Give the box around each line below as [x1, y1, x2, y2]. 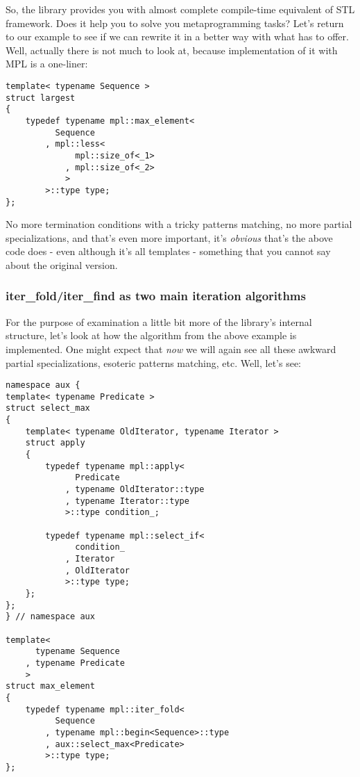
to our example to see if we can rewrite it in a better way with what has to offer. [6, 29, 349, 44]
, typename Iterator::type [65, 496, 189, 506]
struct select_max [6, 403, 90, 414]
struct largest [6, 92, 76, 103]
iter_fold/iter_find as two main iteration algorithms [6, 287, 306, 304]
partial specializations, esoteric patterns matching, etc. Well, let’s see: [6, 355, 301, 370]
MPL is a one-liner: [6, 56, 88, 71]
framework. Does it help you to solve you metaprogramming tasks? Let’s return [6, 15, 344, 30]
